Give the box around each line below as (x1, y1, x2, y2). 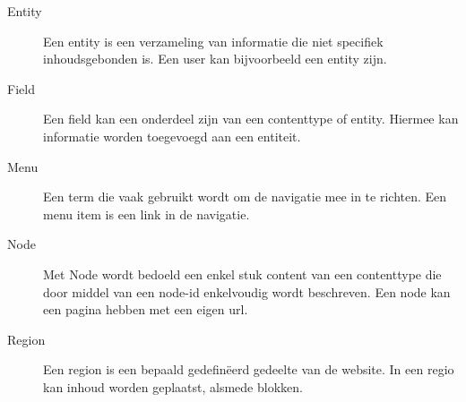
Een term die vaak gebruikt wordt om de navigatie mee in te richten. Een (43, 187, 447, 206)
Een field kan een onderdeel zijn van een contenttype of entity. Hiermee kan (43, 109, 459, 128)
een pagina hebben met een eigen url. (43, 300, 248, 319)
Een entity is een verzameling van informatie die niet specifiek (43, 31, 384, 50)
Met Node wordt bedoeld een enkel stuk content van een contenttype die (43, 264, 442, 283)
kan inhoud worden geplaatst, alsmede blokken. (43, 377, 303, 396)
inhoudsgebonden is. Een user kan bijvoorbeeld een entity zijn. (43, 49, 387, 68)
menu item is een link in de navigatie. (43, 204, 250, 223)
